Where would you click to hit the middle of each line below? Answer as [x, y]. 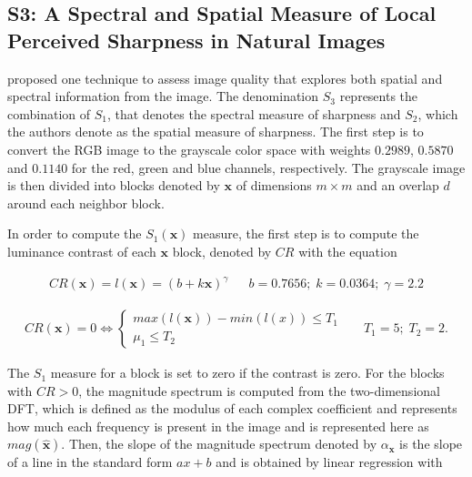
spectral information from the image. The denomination [163, 96]
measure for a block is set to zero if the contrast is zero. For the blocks [247, 373]
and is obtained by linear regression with [329, 462]
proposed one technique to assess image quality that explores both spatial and [225, 78]
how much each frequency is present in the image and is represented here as [218, 426]
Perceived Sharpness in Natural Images [196, 40]
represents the [379, 96]
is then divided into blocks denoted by [114, 185]
